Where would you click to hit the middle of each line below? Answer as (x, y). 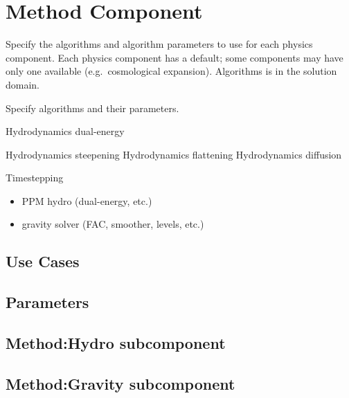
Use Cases (43, 261)
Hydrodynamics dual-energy (65, 131)
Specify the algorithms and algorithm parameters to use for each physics (159, 44)
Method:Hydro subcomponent (116, 343)
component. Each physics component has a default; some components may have (174, 57)
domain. (23, 84)
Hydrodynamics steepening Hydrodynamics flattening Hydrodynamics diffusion (174, 154)
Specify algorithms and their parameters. (92, 108)
